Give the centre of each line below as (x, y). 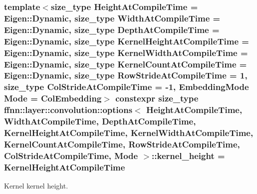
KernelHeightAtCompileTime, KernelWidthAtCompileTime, (129, 133)
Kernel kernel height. (36, 186)
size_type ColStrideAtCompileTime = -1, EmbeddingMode (127, 87)
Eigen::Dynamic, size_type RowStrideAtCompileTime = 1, (126, 75)
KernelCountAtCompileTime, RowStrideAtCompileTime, (122, 144)
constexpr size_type (157, 98)
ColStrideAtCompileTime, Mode (71, 155)
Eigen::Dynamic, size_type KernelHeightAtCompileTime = (127, 41)
